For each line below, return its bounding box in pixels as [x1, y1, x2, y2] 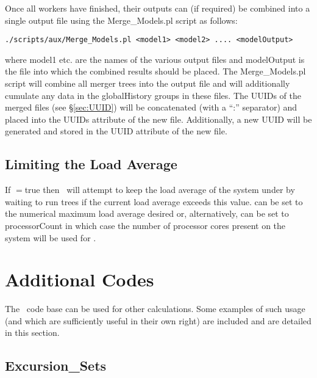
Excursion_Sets [5, 356, 107, 375]
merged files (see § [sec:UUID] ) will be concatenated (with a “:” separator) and [5, 101, 297, 114]
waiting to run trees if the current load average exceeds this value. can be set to [5, 195, 303, 208]
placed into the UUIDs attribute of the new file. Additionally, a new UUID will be [5, 112, 312, 125]
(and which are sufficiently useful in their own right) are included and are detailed [5, 314, 312, 327]
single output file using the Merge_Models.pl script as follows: [5, 13, 238, 26]
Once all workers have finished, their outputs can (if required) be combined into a [5, 2, 310, 14]
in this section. [5, 326, 60, 339]
